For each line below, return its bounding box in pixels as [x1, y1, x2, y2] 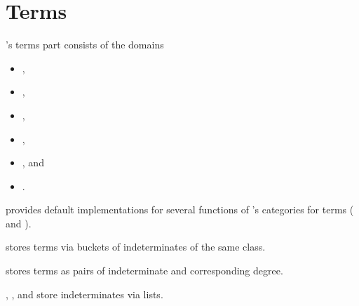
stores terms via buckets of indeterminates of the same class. [6, 239, 266, 254]
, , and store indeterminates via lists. [6, 286, 163, 301]
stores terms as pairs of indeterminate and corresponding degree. [6, 263, 283, 278]
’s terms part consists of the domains [6, 37, 164, 52]
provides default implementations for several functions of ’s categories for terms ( [6, 202, 354, 217]
